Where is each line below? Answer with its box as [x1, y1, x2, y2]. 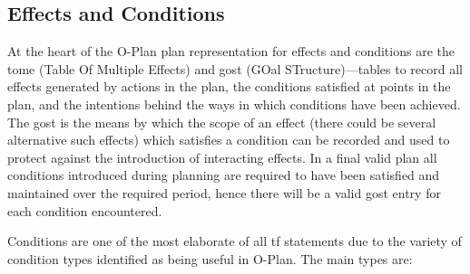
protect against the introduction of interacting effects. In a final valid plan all [7, 147, 437, 166]
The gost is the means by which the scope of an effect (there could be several [7, 112, 436, 131]
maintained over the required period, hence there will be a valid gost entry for [7, 183, 441, 202]
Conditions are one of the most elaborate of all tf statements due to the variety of [7, 231, 462, 250]
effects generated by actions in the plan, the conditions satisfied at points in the [7, 77, 451, 96]
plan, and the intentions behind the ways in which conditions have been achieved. [7, 94, 461, 113]
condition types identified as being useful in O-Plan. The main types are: [7, 249, 413, 268]
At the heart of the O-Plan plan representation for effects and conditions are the [7, 42, 455, 61]
